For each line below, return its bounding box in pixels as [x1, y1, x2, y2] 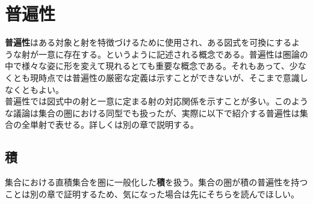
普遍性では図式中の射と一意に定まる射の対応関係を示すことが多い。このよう [5, 95, 308, 107]
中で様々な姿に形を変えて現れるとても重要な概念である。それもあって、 [5, 59, 290, 72]
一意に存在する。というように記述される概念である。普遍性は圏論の [38, 47, 308, 60]
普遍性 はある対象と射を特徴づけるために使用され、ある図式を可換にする [5, 36, 292, 49]
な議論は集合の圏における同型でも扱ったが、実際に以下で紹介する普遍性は [5, 106, 300, 119]
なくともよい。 [5, 83, 64, 95]
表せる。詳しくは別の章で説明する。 [55, 118, 199, 131]
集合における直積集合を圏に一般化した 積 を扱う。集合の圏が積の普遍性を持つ [5, 176, 308, 188]
